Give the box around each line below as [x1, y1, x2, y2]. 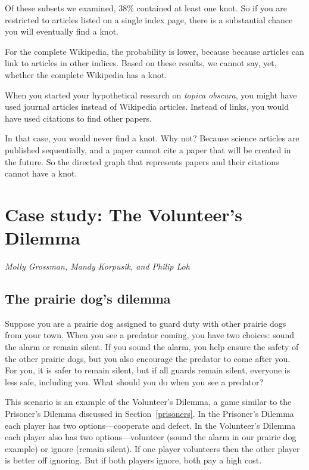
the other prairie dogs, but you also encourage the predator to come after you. [5, 352, 291, 364]
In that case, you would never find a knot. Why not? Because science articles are [5, 132, 299, 144]
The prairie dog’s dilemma [5, 289, 171, 308]
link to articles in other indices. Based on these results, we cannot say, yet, [5, 57, 277, 69]
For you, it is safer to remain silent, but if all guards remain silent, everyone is [5, 364, 291, 376]
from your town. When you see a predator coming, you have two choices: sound [5, 329, 295, 341]
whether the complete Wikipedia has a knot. [5, 68, 167, 81]
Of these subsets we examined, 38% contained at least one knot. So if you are [5, 2, 288, 14]
